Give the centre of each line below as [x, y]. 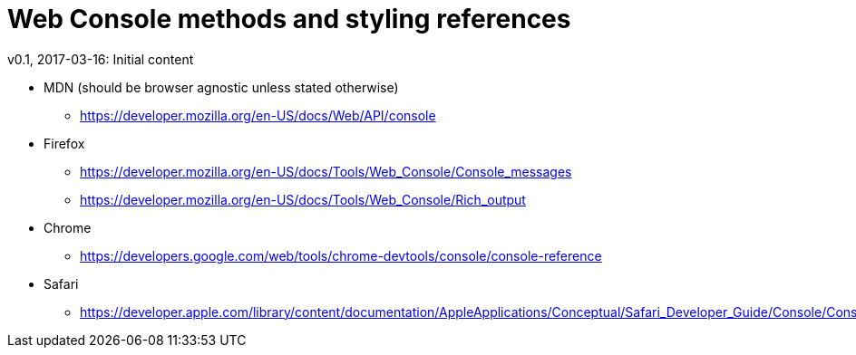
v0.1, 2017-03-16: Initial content [101, 59]
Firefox [64, 143]
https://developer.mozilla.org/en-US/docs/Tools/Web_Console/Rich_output [303, 199]
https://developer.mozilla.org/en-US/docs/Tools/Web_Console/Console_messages [326, 171]
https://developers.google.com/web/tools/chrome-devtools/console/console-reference [341, 255]
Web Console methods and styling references [289, 19]
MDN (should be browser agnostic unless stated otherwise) [221, 87]
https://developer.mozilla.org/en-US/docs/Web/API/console [258, 115]
